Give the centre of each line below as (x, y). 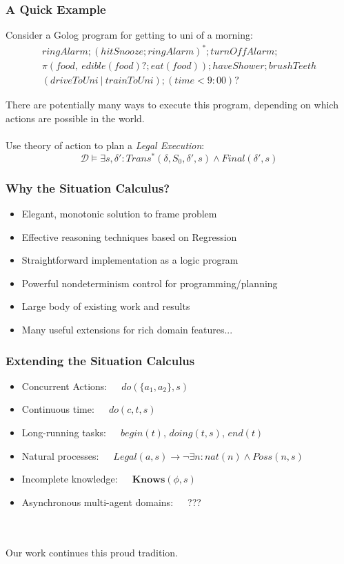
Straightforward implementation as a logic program (130, 260)
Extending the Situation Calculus (100, 360)
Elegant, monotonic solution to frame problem (119, 214)
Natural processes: (60, 455)
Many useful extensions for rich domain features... (127, 330)
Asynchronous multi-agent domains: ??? (111, 502)
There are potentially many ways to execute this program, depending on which (172, 105)
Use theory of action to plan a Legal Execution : (105, 145)
